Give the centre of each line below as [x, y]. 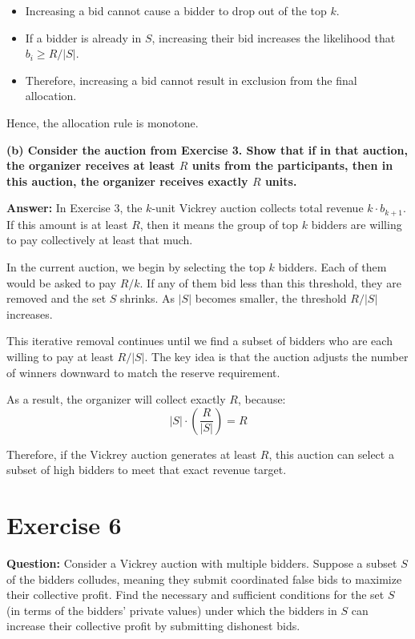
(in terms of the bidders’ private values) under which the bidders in [172, 610]
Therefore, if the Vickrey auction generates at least [132, 454]
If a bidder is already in [83, 37]
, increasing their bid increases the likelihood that [274, 37]
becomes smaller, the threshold [271, 298]
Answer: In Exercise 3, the [75, 208]
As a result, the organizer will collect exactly [116, 399]
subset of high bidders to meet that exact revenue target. [147, 470]
